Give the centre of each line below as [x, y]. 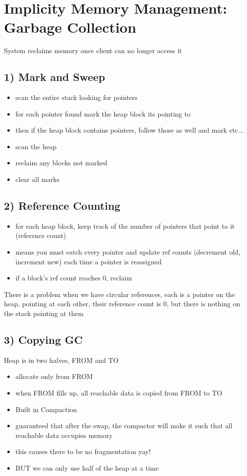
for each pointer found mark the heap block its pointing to [103, 113]
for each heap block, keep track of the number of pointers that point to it [125, 226]
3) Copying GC [43, 340]
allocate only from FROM [54, 376]
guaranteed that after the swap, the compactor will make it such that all [124, 426]
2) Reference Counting [62, 206]
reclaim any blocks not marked [61, 163]
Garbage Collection [70, 27]
